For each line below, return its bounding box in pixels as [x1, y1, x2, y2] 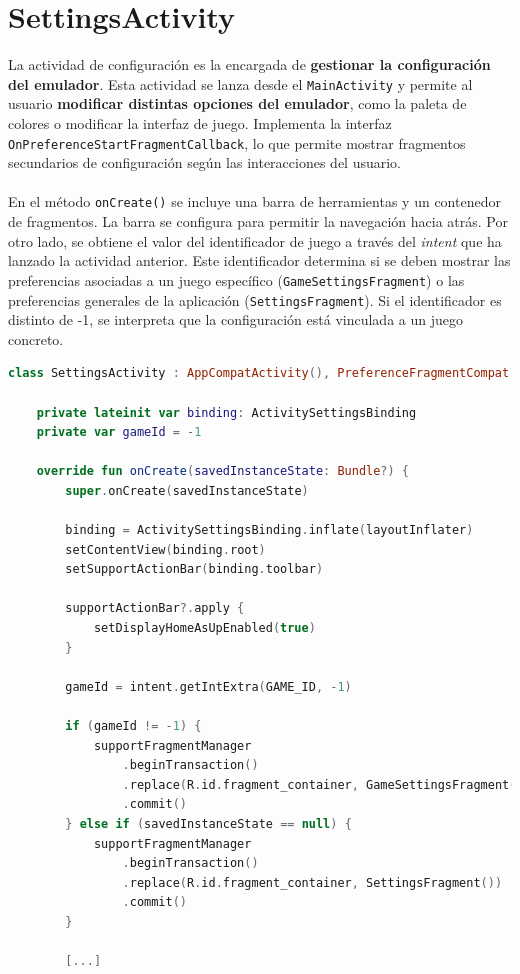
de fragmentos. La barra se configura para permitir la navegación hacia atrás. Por [8, 211, 508, 232]
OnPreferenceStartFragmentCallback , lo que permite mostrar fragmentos [8, 132, 466, 153]
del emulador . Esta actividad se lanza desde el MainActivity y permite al [8, 73, 473, 94]
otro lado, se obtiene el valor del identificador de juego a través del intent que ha [8, 230, 502, 251]
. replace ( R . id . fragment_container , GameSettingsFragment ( [122, 777, 517, 792]
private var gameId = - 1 [36, 425, 202, 440]
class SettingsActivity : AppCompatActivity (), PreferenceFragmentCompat [8, 366, 510, 381]
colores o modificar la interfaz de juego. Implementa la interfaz [8, 112, 392, 133]
